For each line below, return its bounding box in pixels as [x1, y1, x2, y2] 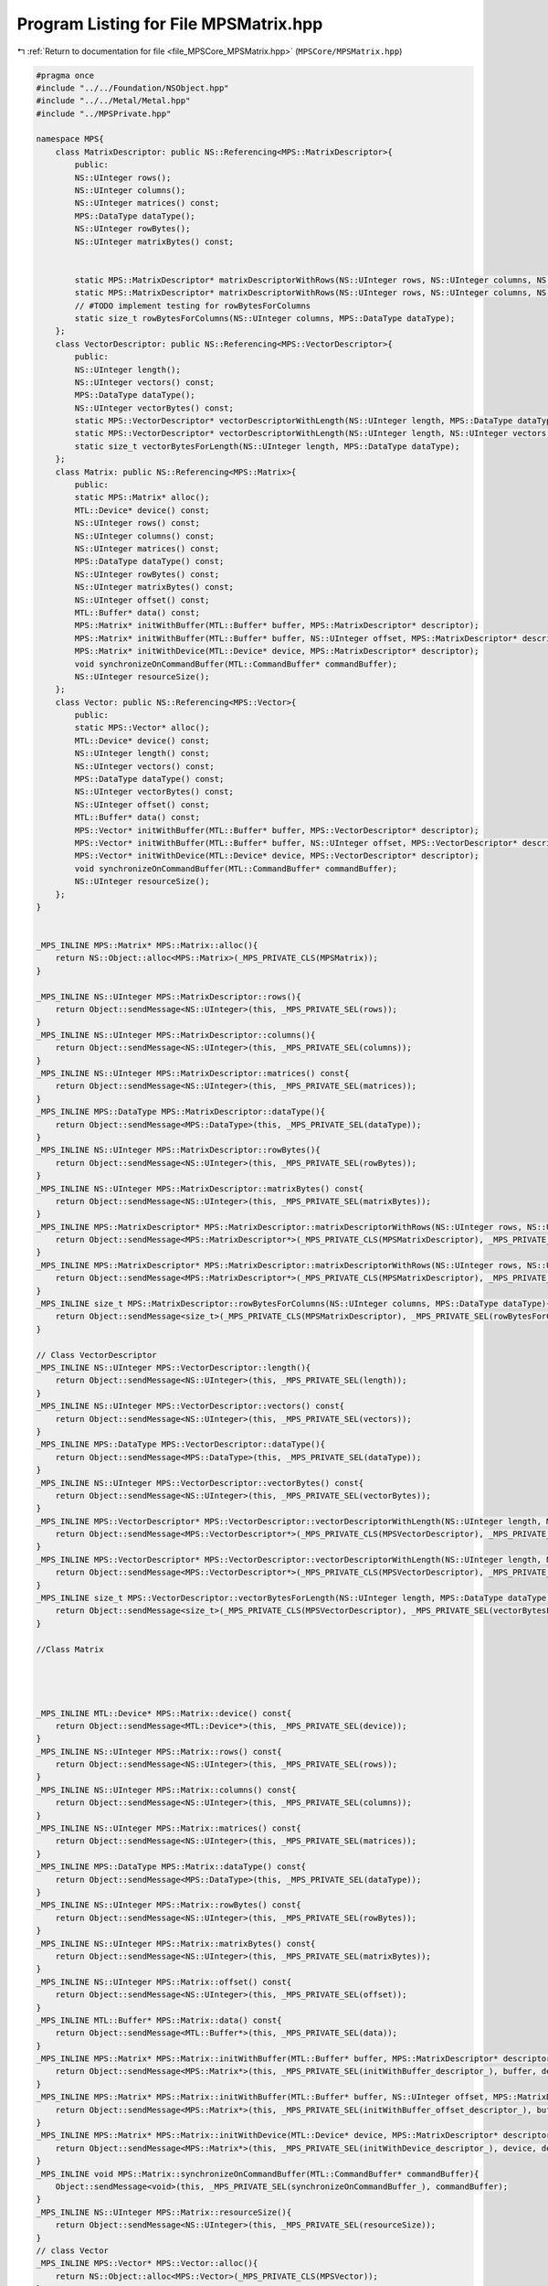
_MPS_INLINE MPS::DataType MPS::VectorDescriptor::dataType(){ [36, 1439, 326, 1449]
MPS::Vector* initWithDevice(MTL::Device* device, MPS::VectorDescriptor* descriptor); [74, 850, 479, 861]
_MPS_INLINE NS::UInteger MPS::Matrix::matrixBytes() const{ [36, 1939, 316, 1949]
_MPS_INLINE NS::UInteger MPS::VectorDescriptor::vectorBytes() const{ [36, 1478, 364, 1488]
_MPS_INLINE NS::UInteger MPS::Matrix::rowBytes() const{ [36, 1900, 301, 1910]
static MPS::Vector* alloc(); [74, 722, 210, 733]
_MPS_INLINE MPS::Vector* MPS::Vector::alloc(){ [36, 2259, 258, 2269]
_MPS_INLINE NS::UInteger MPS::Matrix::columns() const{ [36, 1784, 297, 1795]
